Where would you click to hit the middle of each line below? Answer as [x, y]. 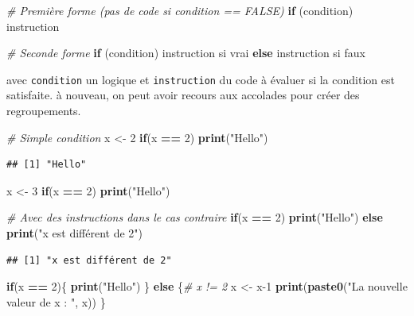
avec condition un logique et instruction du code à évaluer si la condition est [201, 79]
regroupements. [44, 111]
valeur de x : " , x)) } [56, 301]
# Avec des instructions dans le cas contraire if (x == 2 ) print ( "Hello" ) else [195, 217]
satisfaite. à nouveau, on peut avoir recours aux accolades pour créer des [183, 95]
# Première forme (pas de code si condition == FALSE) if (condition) [180, 10]
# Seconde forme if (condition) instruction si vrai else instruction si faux [186, 53]
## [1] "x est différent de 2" [89, 260]
